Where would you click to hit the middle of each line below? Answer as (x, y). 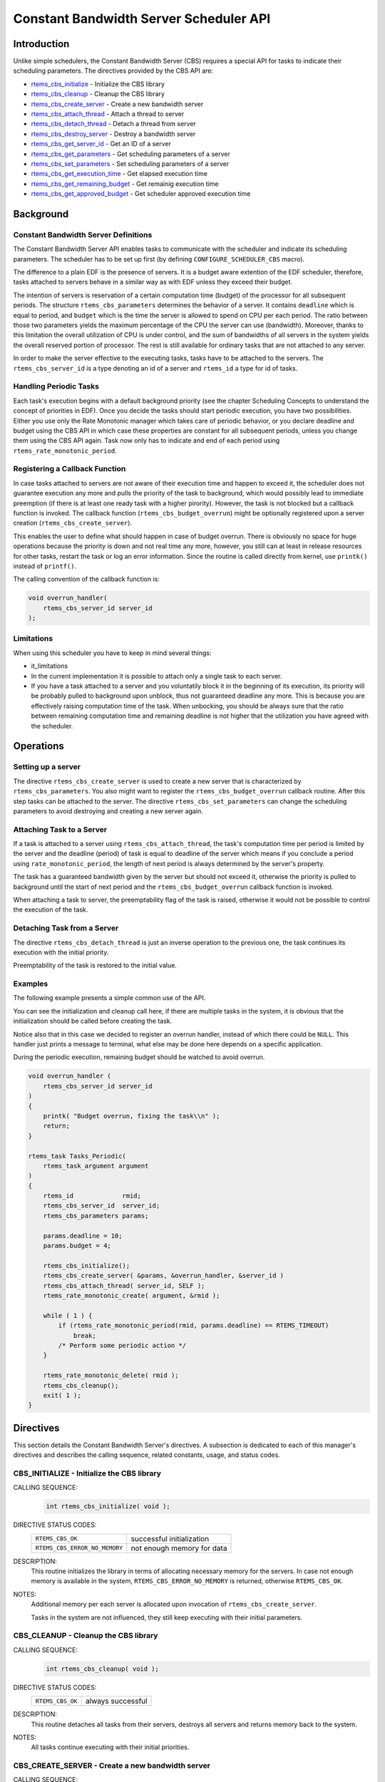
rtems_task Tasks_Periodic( (77, 1156)
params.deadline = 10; (83, 1236)
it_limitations (49, 666)
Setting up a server (47, 767)
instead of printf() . (45, 566)
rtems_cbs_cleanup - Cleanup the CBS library (98, 94)
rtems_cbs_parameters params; (96, 1216)
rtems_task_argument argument (96, 1166)
